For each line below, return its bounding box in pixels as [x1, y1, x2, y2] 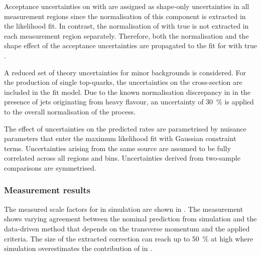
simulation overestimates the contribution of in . [4, 243, 153, 253]
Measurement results [4, 184, 90, 196]
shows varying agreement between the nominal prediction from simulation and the [4, 213, 257, 224]
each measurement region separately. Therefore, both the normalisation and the [4, 30, 249, 41]
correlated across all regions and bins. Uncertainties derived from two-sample [4, 153, 240, 163]
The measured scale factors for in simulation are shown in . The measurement [4, 203, 243, 214]
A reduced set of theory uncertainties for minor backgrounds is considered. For [4, 67, 246, 77]
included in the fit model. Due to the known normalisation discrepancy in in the [4, 86, 250, 97]
